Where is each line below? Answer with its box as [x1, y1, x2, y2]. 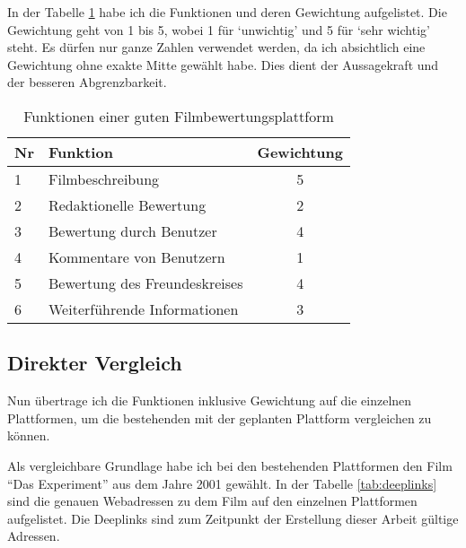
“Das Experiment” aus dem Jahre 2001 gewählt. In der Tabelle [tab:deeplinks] [7, 474, 437, 492]
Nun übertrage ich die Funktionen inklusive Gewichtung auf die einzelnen [7, 391, 412, 410]
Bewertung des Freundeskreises [48, 272, 243, 293]
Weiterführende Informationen [48, 298, 239, 319]
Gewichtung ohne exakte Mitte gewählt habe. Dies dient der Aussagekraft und [7, 55, 439, 74]
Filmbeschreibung [48, 168, 160, 189]
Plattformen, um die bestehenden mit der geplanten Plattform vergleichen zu [7, 408, 432, 427]
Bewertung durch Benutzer [48, 220, 217, 241]
